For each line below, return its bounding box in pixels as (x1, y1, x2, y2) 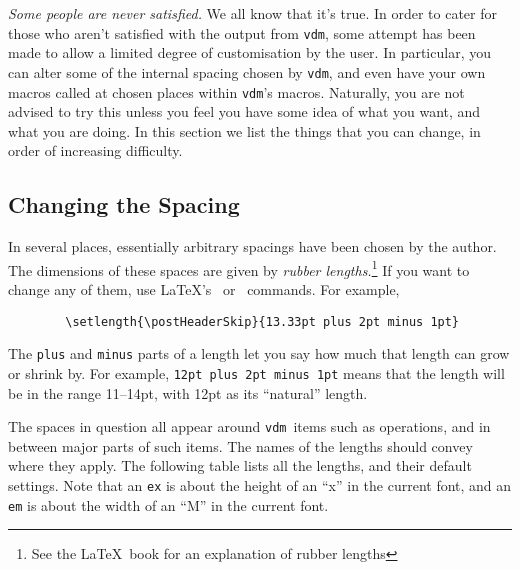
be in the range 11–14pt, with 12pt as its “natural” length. (8, 382, 368, 403)
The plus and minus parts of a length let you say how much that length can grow (8, 343, 510, 364)
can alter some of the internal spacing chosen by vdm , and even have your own (8, 61, 486, 82)
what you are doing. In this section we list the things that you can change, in (8, 120, 481, 141)
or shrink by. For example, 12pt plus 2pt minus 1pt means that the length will (8, 362, 505, 383)
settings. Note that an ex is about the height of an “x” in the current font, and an (8, 474, 512, 495)
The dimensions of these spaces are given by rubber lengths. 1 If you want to (8, 256, 470, 280)
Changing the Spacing (8, 189, 240, 220)
